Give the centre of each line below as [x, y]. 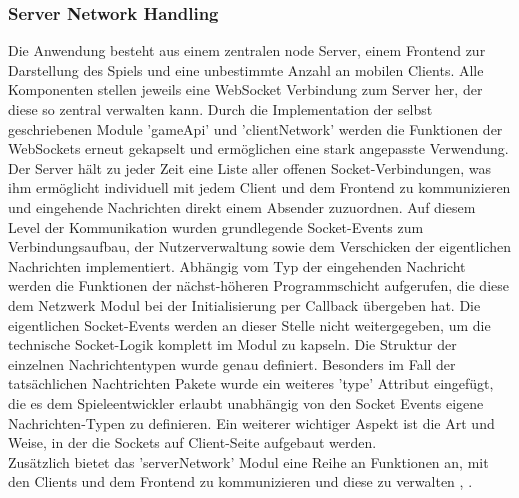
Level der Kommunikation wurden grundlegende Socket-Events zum [216, 226]
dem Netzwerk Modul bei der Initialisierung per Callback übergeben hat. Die [244, 304]
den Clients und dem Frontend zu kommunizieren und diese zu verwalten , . [240, 481]
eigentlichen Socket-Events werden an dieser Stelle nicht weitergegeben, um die [249, 324]
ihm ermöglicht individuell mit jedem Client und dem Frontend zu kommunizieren [259, 187]
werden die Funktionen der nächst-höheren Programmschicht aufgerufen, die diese [258, 285]
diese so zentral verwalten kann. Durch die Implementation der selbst [220, 109]
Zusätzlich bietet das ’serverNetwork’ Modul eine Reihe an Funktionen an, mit [248, 461]
